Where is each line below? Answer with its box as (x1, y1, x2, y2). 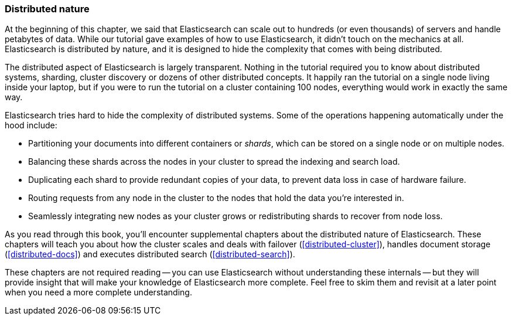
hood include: (5, 120, 57, 131)
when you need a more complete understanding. (5, 287, 192, 298)
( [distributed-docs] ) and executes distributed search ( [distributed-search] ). (5, 249, 295, 260)
